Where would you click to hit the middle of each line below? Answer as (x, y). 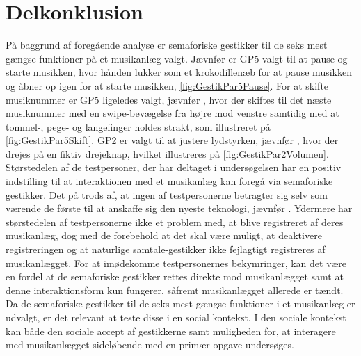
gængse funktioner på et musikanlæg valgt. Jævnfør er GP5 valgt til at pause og (177, 58)
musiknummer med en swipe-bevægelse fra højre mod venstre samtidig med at (173, 113)
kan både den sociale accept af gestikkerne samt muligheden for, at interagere (171, 331)
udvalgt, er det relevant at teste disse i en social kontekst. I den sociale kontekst (176, 317)
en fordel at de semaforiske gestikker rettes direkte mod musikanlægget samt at (175, 276)
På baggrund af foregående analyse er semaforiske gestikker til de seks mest (167, 45)
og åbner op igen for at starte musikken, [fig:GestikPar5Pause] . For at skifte (167, 85)
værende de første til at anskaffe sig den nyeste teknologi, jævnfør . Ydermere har (179, 208)
